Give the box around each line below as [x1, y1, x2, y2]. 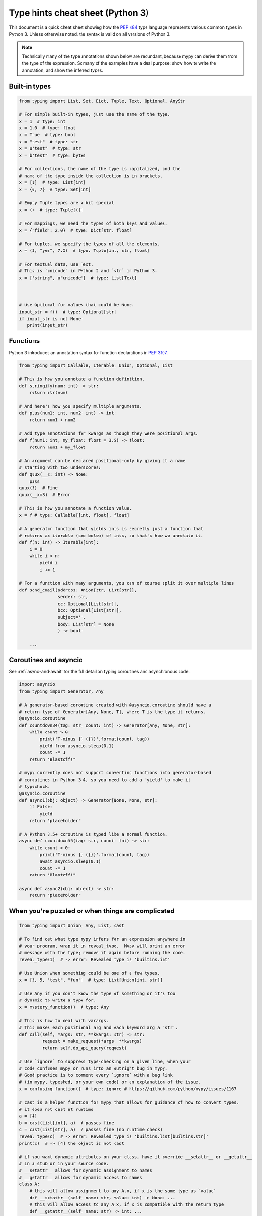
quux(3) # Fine [19, 485, 58, 491]
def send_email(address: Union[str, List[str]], [19, 587, 137, 593]
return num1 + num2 [29, 417, 76, 423]
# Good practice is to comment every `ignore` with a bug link [19, 1073, 173, 1078]
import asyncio [19, 681, 55, 687]
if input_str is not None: [19, 316, 83, 321]
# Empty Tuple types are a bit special [19, 200, 114, 206]
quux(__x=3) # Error [19, 492, 71, 498]
